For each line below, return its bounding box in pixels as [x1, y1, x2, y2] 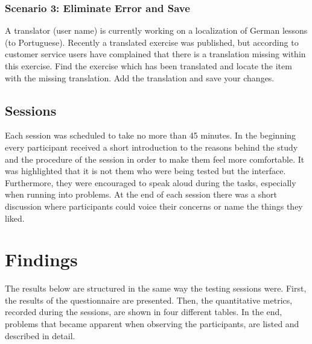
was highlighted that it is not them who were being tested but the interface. [5, 164, 286, 177]
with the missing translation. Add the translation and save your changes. [5, 71, 275, 84]
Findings [5, 247, 78, 272]
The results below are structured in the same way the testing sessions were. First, [5, 282, 307, 295]
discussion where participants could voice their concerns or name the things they [5, 199, 303, 212]
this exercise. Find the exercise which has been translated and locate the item [5, 60, 292, 72]
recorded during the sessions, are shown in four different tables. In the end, [5, 305, 282, 318]
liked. [5, 211, 25, 224]
